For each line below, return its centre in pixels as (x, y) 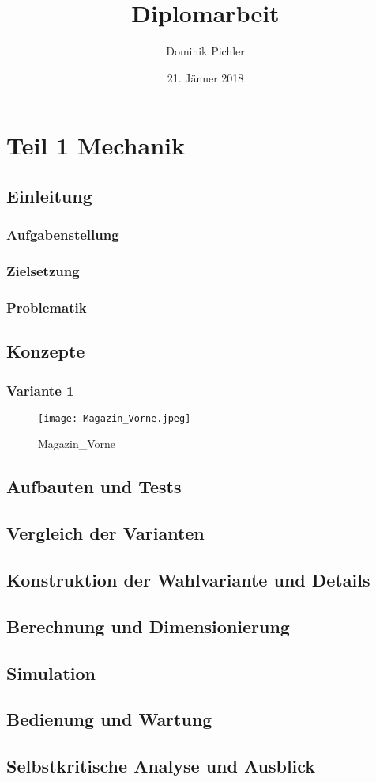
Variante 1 (40, 390)
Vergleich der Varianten (105, 533)
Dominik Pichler (205, 51)
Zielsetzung (43, 271)
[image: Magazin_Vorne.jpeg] (115, 418)
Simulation (51, 672)
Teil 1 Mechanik (96, 145)
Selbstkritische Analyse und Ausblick (161, 766)
